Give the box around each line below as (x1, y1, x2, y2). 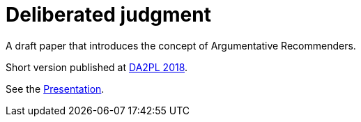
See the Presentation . (6, 82, 105, 95)
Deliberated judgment (6, 3, 211, 26)
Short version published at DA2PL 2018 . (6, 61, 188, 73)
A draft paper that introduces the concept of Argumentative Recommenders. (6, 39, 356, 52)
